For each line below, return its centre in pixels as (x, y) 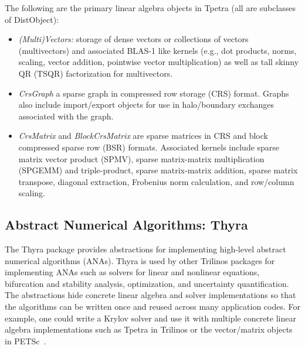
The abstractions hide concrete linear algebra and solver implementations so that (150, 295)
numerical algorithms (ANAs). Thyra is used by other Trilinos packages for (140, 260)
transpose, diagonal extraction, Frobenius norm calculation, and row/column (156, 181)
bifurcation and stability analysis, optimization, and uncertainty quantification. (147, 283)
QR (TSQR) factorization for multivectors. (96, 73)
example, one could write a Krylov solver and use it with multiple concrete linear (150, 318)
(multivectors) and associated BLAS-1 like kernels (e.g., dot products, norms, (157, 50)
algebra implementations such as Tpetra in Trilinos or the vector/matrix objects (149, 329)
